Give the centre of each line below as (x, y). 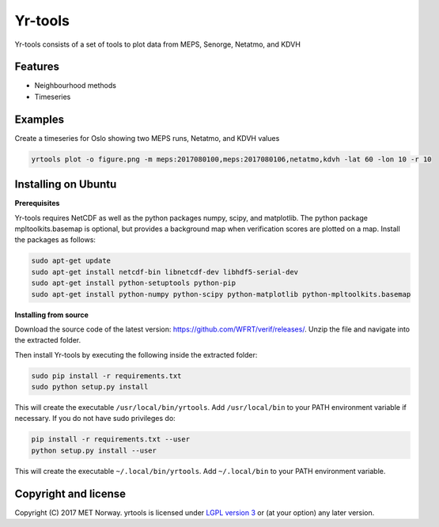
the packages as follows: (55, 240)
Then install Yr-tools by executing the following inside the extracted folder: (136, 354)
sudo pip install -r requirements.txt (106, 375)
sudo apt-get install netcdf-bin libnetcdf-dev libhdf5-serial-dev (165, 272)
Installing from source (51, 315)
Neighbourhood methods (75, 85)
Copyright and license (70, 493)
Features (37, 67)
